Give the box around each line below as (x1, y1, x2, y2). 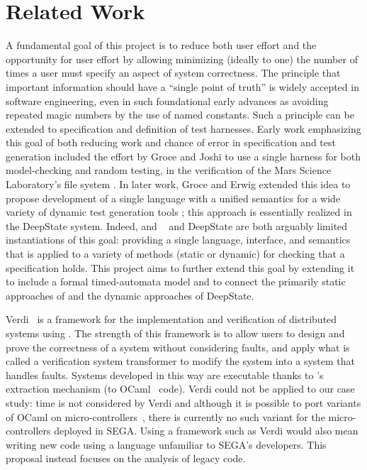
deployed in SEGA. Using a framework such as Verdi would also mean (54, 423, 358, 438)
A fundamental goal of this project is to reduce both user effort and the (6, 38, 317, 53)
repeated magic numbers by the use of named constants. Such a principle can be (6, 107, 354, 122)
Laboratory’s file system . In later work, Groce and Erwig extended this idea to (6, 177, 351, 192)
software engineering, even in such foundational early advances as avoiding (6, 93, 329, 108)
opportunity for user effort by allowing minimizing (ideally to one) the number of (6, 51, 358, 66)
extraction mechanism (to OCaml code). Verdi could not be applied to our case (6, 381, 355, 396)
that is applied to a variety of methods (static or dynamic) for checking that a (6, 246, 345, 261)
